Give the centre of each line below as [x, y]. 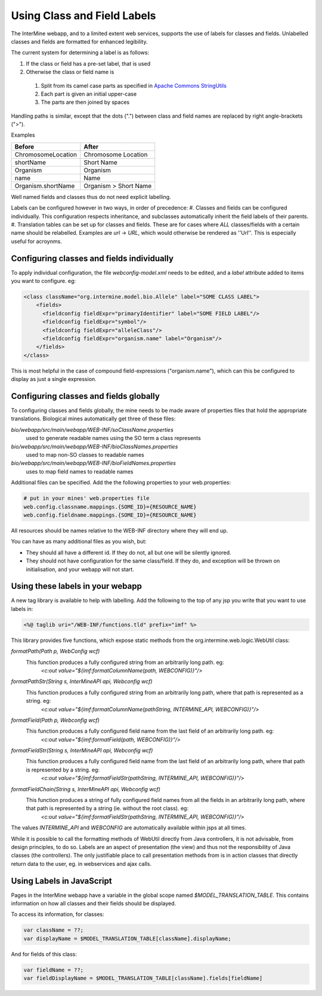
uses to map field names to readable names [80, 471]
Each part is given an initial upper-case [89, 94]
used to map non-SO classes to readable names [85, 455]
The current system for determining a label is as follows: [80, 53]
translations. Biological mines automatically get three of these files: [93, 419]
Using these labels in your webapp [77, 586]
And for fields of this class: [44, 954]
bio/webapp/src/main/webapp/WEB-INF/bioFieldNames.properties [93, 463]
